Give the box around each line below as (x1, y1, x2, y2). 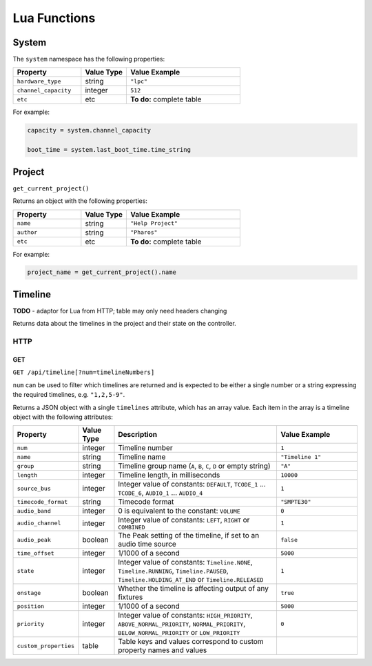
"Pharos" (130, 228, 158, 236)
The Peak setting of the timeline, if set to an (118, 531, 260, 540)
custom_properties (17, 642, 75, 649)
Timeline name (118, 452, 166, 462)
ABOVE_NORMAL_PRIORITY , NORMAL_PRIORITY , (118, 619, 246, 629)
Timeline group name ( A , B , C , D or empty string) (118, 461, 271, 471)
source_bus (17, 484, 52, 492)
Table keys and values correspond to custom (118, 637, 265, 647)
